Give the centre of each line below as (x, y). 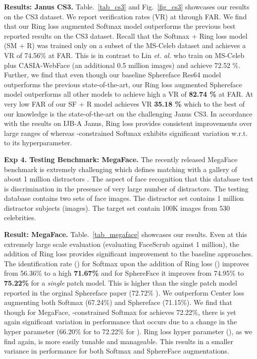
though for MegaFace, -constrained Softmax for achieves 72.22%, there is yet (120, 312)
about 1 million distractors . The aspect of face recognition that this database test (129, 179)
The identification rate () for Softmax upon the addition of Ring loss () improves (127, 263)
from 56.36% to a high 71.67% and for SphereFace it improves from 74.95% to (124, 273)
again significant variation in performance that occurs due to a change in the (121, 322)
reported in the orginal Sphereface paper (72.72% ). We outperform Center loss (124, 292)
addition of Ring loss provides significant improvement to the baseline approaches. (128, 254)
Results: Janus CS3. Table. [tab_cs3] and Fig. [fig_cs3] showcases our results (127, 6)
